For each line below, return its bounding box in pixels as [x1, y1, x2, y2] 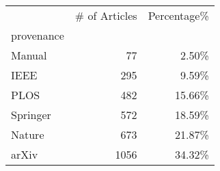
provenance [11, 27, 64, 43]
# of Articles [74, 8, 137, 23]
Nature [11, 127, 44, 142]
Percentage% [148, 8, 209, 23]
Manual [11, 47, 47, 63]
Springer [11, 107, 51, 122]
